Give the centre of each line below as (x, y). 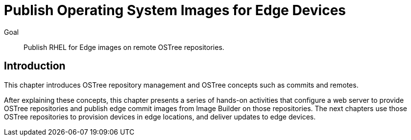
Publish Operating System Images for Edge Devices (175, 10)
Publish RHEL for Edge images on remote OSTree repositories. (124, 47)
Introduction (35, 66)
